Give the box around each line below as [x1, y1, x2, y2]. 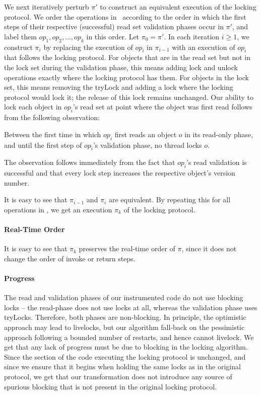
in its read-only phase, [184, 129, 253, 139]
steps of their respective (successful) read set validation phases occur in [4, 21, 224, 32]
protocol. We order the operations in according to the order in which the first [4, 11, 246, 22]
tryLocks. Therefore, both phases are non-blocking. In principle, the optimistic [4, 312, 246, 322]
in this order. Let [86, 31, 140, 41]
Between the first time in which [4, 129, 101, 139]
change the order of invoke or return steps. [4, 253, 136, 263]
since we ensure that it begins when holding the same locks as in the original [4, 361, 241, 372]
